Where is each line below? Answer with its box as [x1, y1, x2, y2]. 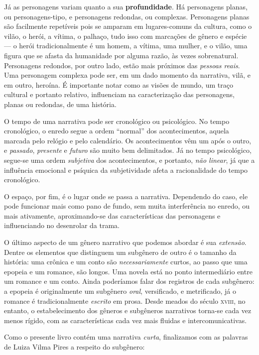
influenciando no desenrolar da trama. [4, 220, 120, 231]
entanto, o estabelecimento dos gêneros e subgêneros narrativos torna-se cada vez [4, 305, 252, 316]
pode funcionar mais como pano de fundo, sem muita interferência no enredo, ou [4, 201, 250, 211]
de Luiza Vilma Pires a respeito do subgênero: [4, 342, 145, 352]
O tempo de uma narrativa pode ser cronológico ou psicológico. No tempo [4, 116, 230, 126]
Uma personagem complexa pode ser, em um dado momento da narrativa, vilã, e [4, 70, 251, 80]
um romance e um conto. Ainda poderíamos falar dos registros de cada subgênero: [4, 276, 255, 286]
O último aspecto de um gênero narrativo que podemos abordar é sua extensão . [4, 237, 247, 247]
